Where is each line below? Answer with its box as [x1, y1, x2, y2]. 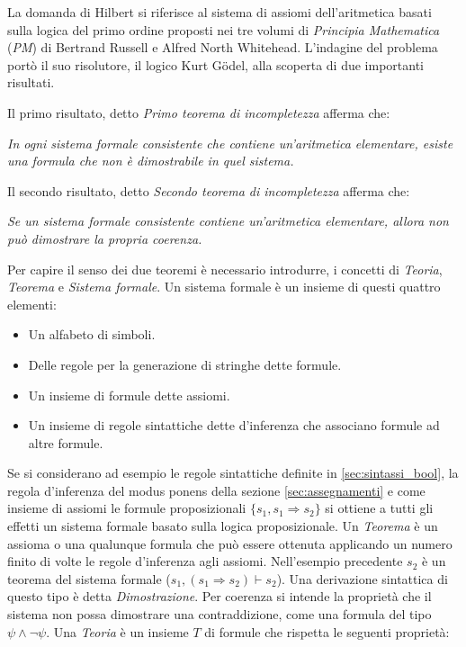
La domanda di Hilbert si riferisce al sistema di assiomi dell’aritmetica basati [7, 3, 432, 21]
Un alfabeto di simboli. [28, 325, 156, 344]
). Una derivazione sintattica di [276, 569, 448, 588]
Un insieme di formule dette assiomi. [28, 385, 230, 404]
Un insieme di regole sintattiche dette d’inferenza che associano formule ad [28, 416, 440, 435]
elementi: [7, 294, 57, 313]
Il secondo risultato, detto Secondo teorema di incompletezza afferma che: [7, 181, 410, 200]
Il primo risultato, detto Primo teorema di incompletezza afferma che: [7, 103, 390, 121]
